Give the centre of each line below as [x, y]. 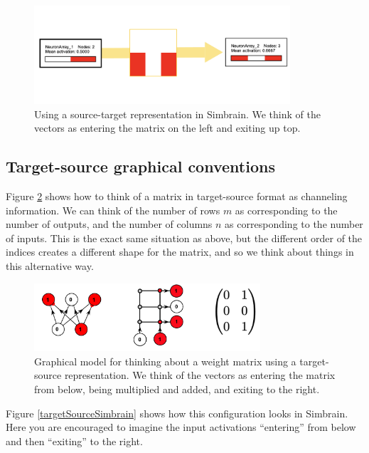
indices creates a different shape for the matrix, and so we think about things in [180, 252]
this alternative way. [50, 265]
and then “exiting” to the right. [74, 441]
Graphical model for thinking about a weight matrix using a [165, 361]
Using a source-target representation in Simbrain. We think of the [177, 114]
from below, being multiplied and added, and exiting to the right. [177, 389]
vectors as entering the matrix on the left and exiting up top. [167, 128]
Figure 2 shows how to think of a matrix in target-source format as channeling [177, 196]
